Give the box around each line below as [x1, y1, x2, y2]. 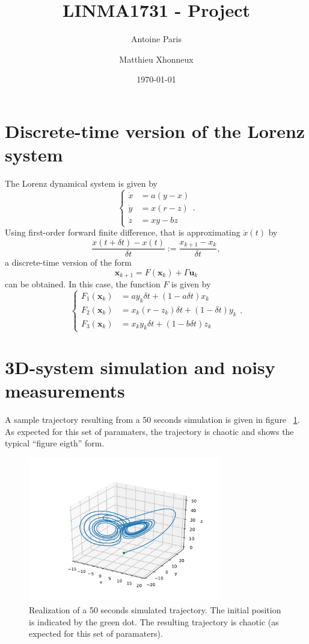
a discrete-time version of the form [5, 256, 132, 269]
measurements [5, 378, 125, 403]
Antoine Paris [131, 33, 182, 45]
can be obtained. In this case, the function [5, 278, 161, 290]
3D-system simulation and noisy [5, 354, 275, 379]
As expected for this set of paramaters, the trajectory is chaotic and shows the [5, 425, 294, 437]
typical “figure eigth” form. [5, 437, 105, 449]
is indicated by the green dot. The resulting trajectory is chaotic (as [29, 615, 279, 628]
